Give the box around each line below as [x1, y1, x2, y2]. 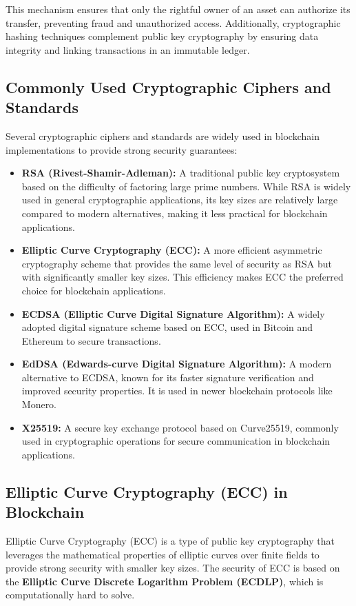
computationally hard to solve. [6, 587, 135, 602]
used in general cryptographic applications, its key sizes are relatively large [21, 192, 338, 207]
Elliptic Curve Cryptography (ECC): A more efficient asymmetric [21, 243, 322, 257]
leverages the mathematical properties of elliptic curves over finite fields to [6, 547, 320, 561]
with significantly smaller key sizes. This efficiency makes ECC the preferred [21, 270, 344, 284]
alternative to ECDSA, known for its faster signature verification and [21, 370, 314, 384]
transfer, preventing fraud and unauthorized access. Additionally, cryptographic [6, 15, 341, 30]
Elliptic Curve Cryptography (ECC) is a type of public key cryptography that [6, 534, 335, 548]
